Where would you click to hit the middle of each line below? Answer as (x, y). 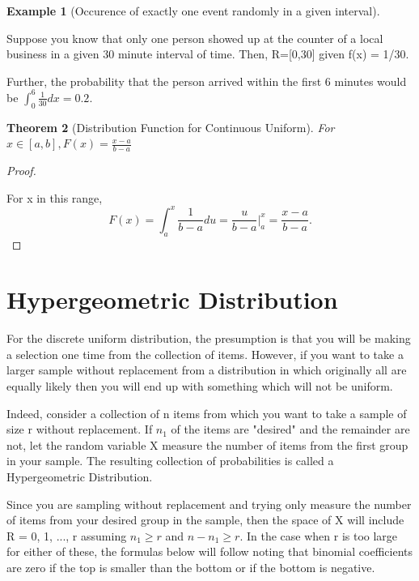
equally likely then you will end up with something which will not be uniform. (200, 386)
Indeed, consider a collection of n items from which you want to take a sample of (207, 413)
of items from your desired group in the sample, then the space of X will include (205, 520)
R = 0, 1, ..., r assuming (67, 535)
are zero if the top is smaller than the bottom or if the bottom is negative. (191, 568)
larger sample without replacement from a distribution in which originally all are (207, 370)
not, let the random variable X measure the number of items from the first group (207, 444)
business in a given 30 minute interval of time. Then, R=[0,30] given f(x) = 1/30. (208, 54)
